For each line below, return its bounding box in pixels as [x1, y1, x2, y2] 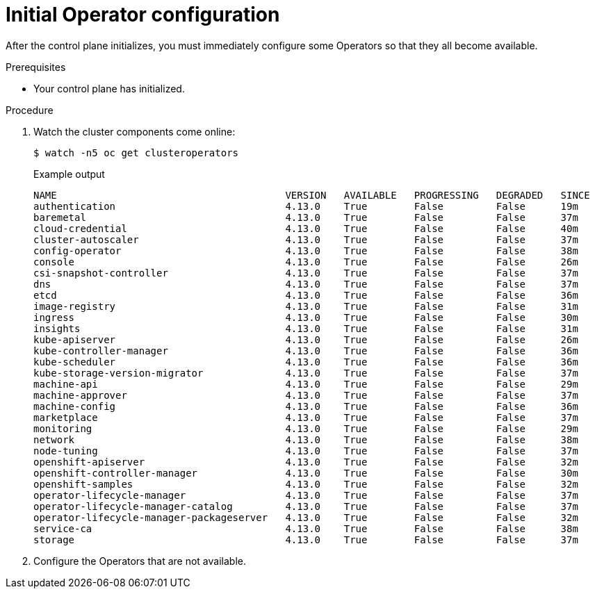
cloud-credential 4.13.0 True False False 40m [33, 222, 578, 234]
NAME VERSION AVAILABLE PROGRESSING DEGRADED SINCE [33, 189, 590, 201]
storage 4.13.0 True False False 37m [33, 534, 578, 545]
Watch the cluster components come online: [33, 125, 236, 138]
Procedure [6, 104, 54, 116]
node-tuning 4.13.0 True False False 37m [33, 445, 578, 456]
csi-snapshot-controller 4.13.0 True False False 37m [33, 267, 578, 279]
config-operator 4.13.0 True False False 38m [33, 245, 578, 256]
